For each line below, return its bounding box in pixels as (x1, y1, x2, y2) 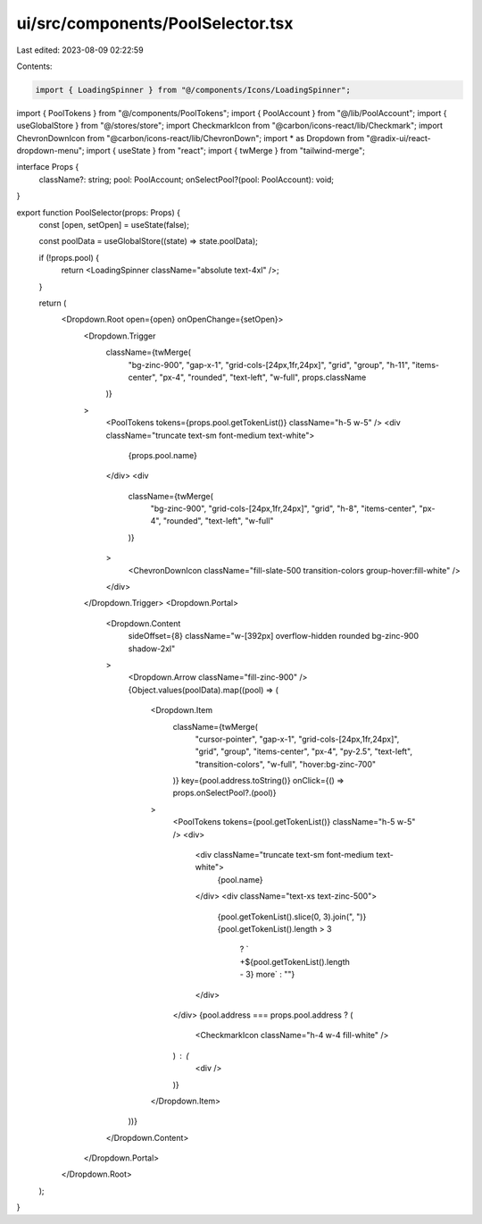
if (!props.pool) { (38, 252, 100, 263)
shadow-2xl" (128, 643, 176, 654)
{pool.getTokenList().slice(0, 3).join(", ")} (217, 911, 367, 922)
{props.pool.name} (128, 449, 198, 460)
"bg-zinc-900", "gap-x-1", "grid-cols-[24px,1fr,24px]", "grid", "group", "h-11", (128, 359, 411, 370)
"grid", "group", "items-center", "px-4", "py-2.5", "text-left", (195, 746, 412, 757)
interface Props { (16, 162, 79, 172)
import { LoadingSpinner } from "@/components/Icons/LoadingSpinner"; (35, 85, 352, 95)
